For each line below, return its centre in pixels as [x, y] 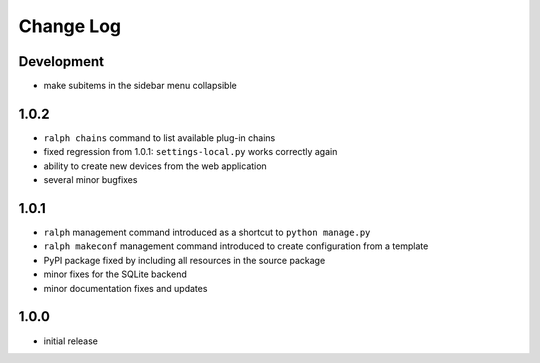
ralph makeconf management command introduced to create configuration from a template [236, 246]
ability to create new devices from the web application [155, 166]
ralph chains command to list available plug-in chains [159, 137]
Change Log [70, 26]
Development [61, 61]
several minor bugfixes [90, 180]
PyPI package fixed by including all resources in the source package [184, 260]
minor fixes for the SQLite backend [115, 274]
